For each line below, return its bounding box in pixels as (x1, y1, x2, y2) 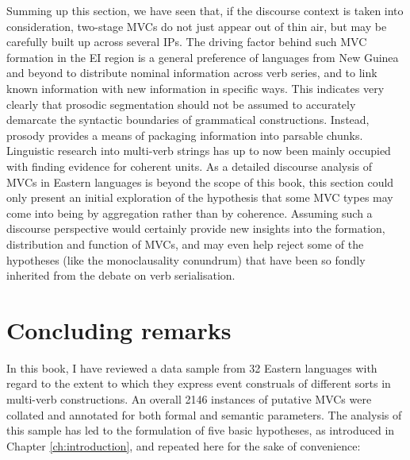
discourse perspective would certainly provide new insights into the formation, (6, 220, 385, 237)
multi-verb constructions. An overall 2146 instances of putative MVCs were (6, 391, 372, 407)
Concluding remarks (6, 313, 232, 346)
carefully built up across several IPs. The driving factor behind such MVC (6, 33, 367, 50)
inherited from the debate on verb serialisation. (6, 267, 236, 284)
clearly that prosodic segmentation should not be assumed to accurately (6, 95, 356, 112)
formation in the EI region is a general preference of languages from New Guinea (6, 48, 399, 65)
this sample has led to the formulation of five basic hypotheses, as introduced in (6, 422, 395, 439)
